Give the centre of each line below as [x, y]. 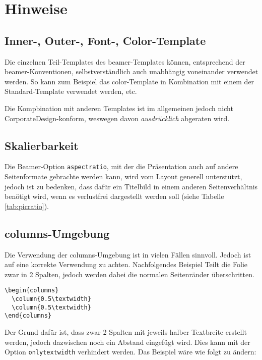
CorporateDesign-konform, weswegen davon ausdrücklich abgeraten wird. [117, 118]
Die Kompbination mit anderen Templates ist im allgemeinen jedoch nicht [119, 108]
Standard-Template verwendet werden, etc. [71, 91]
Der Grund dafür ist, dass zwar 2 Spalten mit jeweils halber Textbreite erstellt [126, 331]
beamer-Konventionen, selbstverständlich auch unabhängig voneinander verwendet [132, 71]
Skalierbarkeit [42, 145]
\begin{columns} [32, 291]
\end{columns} [28, 316]
